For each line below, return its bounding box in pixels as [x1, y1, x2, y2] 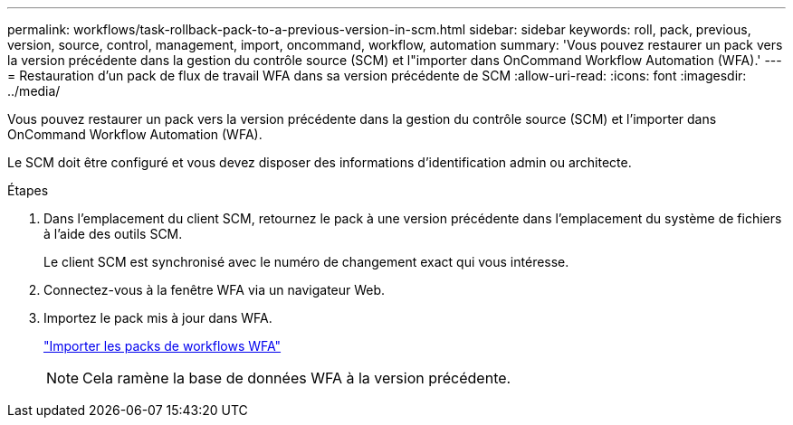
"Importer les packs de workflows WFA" [43, 338, 282, 354]
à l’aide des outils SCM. [43, 226, 183, 241]
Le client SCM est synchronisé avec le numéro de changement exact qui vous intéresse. [43, 254, 569, 269]
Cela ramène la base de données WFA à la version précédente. [82, 369, 511, 387]
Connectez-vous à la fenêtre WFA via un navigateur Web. [43, 282, 386, 297]
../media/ [7, 83, 61, 99]
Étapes [7, 183, 49, 198]
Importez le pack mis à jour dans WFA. [43, 310, 272, 326]
